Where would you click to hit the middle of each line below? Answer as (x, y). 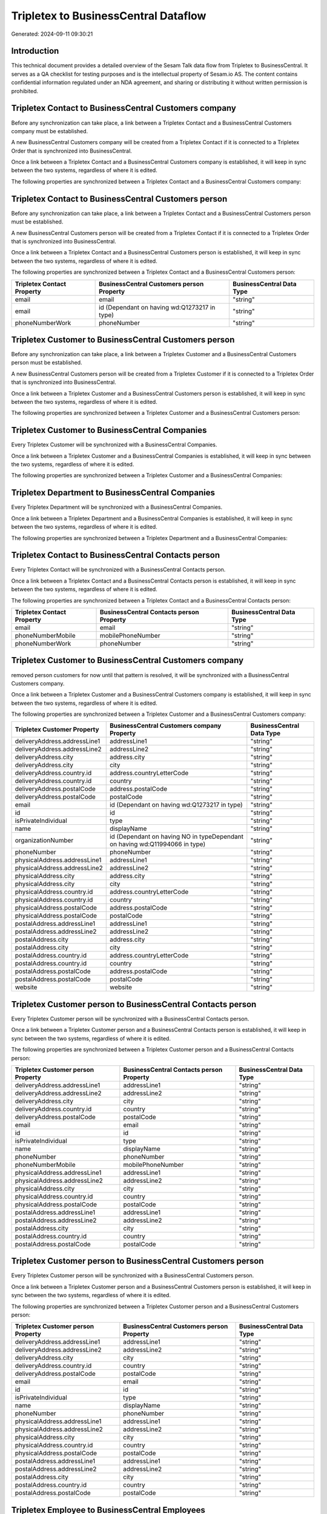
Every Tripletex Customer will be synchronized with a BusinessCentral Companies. (114, 445)
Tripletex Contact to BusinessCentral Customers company (124, 108)
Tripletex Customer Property (57, 730)
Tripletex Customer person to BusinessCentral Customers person (137, 1261)
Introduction (35, 51)
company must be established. (50, 131)
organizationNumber (44, 841)
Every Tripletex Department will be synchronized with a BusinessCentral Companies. (117, 507)
